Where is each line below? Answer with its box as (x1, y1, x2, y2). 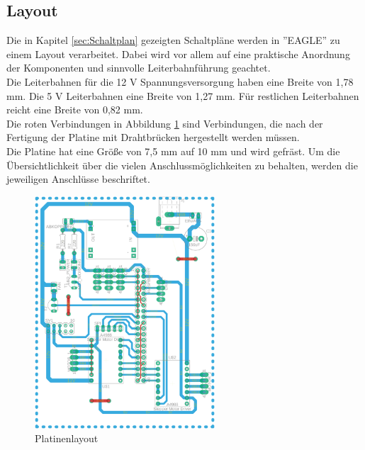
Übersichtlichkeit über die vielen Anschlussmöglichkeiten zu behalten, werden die (6, 157, 358, 172)
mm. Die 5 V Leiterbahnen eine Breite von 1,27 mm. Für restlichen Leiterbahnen (6, 88, 359, 103)
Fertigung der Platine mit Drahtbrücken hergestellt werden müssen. (6, 130, 300, 145)
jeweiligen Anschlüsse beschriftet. (6, 171, 150, 186)
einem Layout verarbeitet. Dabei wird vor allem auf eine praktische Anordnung (6, 46, 350, 61)
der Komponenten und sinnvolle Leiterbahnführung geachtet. (6, 60, 271, 75)
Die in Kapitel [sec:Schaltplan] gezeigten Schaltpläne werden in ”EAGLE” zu (6, 33, 340, 47)
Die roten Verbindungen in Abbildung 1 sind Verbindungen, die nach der (6, 116, 323, 130)
